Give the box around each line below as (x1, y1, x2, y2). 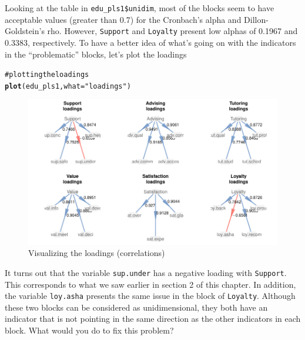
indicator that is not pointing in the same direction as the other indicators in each (5, 312, 301, 325)
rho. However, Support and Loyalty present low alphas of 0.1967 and (47, 25, 298, 37)
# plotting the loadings (5, 70, 89, 79)
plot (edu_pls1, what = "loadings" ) (5, 82, 131, 90)
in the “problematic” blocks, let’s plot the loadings (5, 48, 187, 60)
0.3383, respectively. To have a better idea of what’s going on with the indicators (5, 36, 296, 48)
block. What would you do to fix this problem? (5, 324, 174, 336)
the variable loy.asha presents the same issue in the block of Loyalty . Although (5, 289, 296, 302)
